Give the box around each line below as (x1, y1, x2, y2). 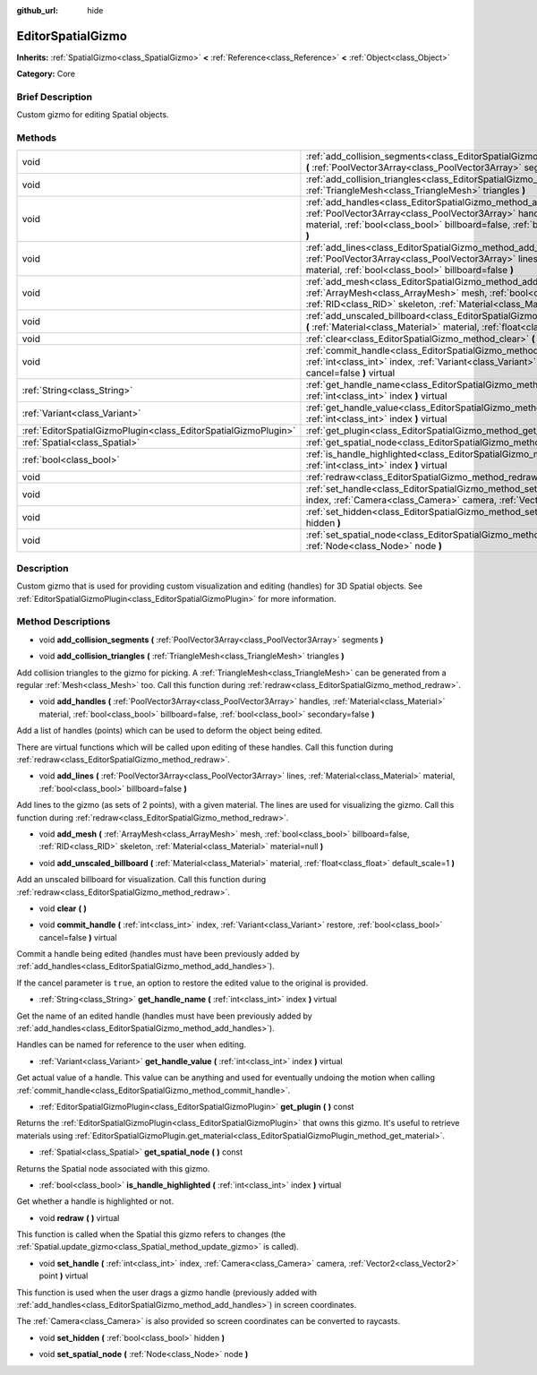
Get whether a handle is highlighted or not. (16, 1196, 175, 1207)
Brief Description (16, 90, 93, 103)
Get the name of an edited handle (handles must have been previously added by (16, 1010, 312, 1021)
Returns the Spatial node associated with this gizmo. (16, 1163, 210, 1173)
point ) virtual (38, 1270, 89, 1281)
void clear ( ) (38, 903, 87, 914)
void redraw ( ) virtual (38, 1212, 120, 1223)
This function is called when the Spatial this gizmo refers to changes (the (16, 1229, 286, 1240)
